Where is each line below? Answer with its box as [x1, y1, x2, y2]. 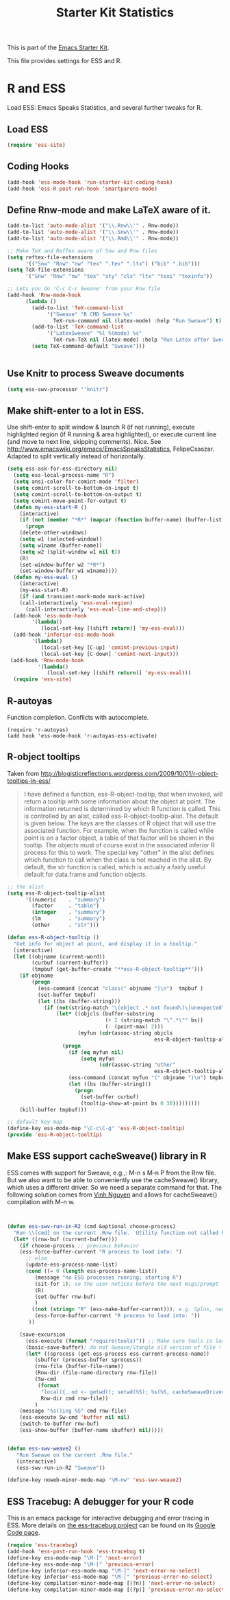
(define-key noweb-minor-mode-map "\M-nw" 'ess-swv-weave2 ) [7, 1477, 183, 1483]
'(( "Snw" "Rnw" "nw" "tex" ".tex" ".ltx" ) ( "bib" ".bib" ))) [25, 260, 201, 267]
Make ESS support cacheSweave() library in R [7, 1151, 207, 1162]
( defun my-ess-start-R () [13, 504, 88, 510]
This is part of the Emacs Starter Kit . [7, 43, 110, 52]
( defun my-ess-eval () [13, 574, 78, 581]
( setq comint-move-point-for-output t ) [13, 497, 127, 504]
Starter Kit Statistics [55, 5, 175, 21]
